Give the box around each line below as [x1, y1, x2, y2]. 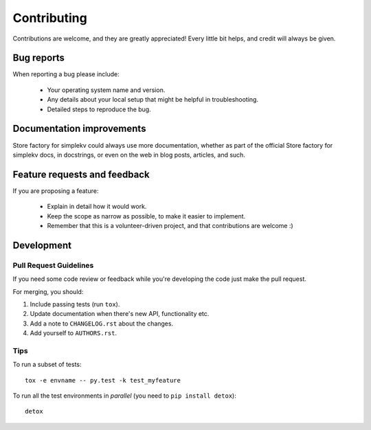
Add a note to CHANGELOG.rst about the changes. [30, 319, 174, 328]
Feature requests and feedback [12, 168, 150, 180]
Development [12, 239, 72, 251]
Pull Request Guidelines [12, 260, 94, 270]
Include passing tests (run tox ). [30, 299, 120, 308]
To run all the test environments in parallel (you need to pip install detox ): [12, 392, 236, 400]
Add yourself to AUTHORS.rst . [30, 329, 117, 337]
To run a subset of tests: [12, 361, 82, 369]
